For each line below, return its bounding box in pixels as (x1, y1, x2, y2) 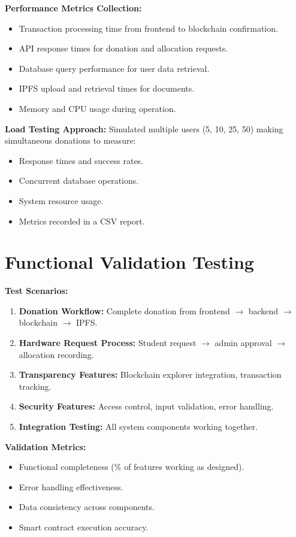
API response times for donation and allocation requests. (19, 42, 228, 54)
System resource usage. (19, 194, 104, 207)
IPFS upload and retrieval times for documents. (19, 82, 195, 95)
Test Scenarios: (5, 284, 68, 297)
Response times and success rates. (19, 154, 144, 166)
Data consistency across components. (19, 500, 155, 513)
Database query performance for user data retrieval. (19, 62, 210, 74)
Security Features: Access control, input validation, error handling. (19, 400, 274, 412)
